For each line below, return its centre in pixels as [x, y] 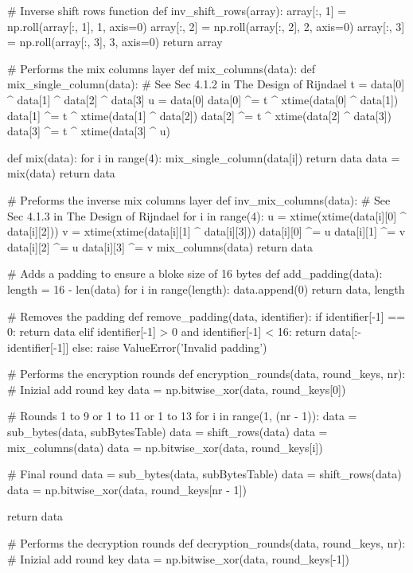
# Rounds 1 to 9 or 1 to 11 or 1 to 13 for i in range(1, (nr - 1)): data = [182, 416]
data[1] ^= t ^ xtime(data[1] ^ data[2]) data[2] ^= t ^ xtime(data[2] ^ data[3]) [200, 115]
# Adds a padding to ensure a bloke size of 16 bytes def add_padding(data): [195, 273]
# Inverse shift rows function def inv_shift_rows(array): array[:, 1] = [177, 10]
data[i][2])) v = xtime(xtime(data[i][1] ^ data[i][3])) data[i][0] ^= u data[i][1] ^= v [206, 231]
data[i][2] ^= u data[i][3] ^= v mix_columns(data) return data [160, 246]
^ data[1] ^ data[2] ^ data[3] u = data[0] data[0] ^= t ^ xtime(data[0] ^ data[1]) [203, 99]
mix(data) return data [61, 173]
